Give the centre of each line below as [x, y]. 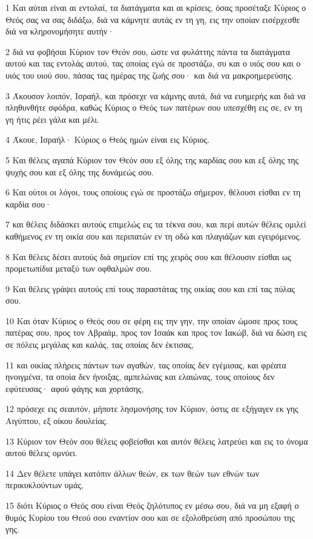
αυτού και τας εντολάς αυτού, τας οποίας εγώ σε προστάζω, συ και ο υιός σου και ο [153, 63]
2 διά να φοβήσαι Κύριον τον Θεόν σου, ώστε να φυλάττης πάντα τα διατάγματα [148, 51]
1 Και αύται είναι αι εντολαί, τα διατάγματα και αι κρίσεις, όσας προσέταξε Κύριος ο [156, 7]
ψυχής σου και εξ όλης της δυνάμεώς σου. [80, 171]
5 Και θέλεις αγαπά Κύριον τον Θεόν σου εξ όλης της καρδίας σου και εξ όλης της [152, 159]
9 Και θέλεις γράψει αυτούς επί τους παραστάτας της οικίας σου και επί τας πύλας [150, 288]
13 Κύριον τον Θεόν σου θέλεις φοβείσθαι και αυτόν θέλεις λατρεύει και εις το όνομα [157, 441]
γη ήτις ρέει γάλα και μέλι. [52, 119]
